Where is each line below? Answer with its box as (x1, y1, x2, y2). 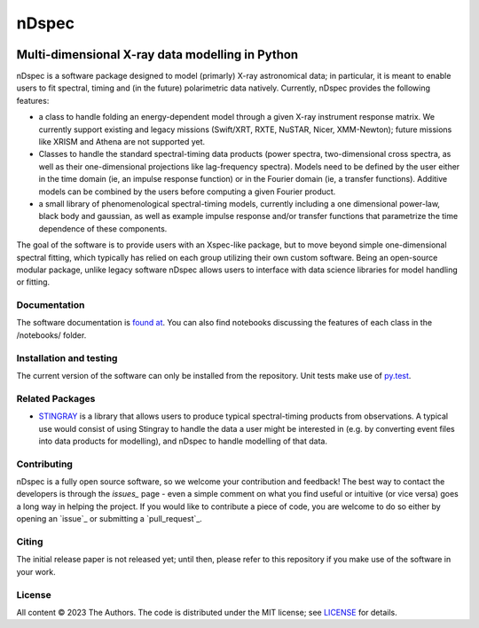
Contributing (16, 458, 73, 470)
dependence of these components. (38, 223, 168, 234)
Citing (16, 535, 43, 547)
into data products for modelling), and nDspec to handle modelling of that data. (38, 436, 328, 446)
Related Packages (16, 392, 96, 404)
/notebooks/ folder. (16, 329, 87, 341)
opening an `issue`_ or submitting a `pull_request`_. (16, 514, 203, 524)
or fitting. (16, 277, 51, 287)
